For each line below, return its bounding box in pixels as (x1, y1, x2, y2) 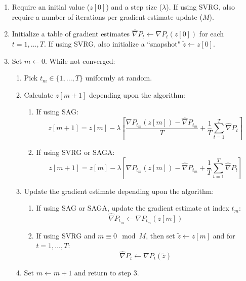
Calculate (24, 89, 54, 100)
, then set (146, 230, 175, 240)
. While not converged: (45, 55, 115, 66)
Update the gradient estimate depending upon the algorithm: (24, 185, 214, 196)
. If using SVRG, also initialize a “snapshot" (44, 38, 181, 49)
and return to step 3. (74, 267, 139, 278)
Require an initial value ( (12, 2, 90, 12)
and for (213, 230, 235, 240)
